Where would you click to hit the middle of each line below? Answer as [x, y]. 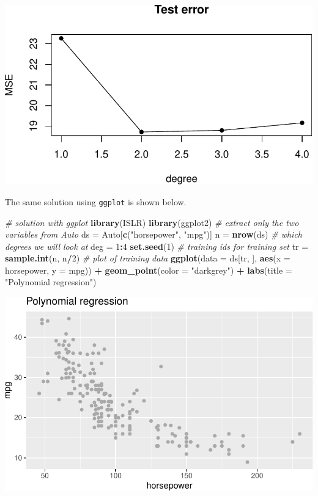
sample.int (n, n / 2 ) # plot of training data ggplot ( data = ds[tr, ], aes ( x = [148, 258]
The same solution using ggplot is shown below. [96, 201]
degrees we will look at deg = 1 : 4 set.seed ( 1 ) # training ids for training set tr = [157, 246]
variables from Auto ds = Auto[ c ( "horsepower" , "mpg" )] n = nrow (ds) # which [154, 234]
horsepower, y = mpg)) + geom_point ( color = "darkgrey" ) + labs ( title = [149, 270]
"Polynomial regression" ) [51, 282]
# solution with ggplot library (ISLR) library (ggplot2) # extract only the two [152, 222]
